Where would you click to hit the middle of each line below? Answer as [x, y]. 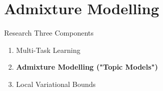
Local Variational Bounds [56, 84]
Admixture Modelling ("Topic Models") [87, 67]
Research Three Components [49, 33]
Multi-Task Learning [48, 50]
